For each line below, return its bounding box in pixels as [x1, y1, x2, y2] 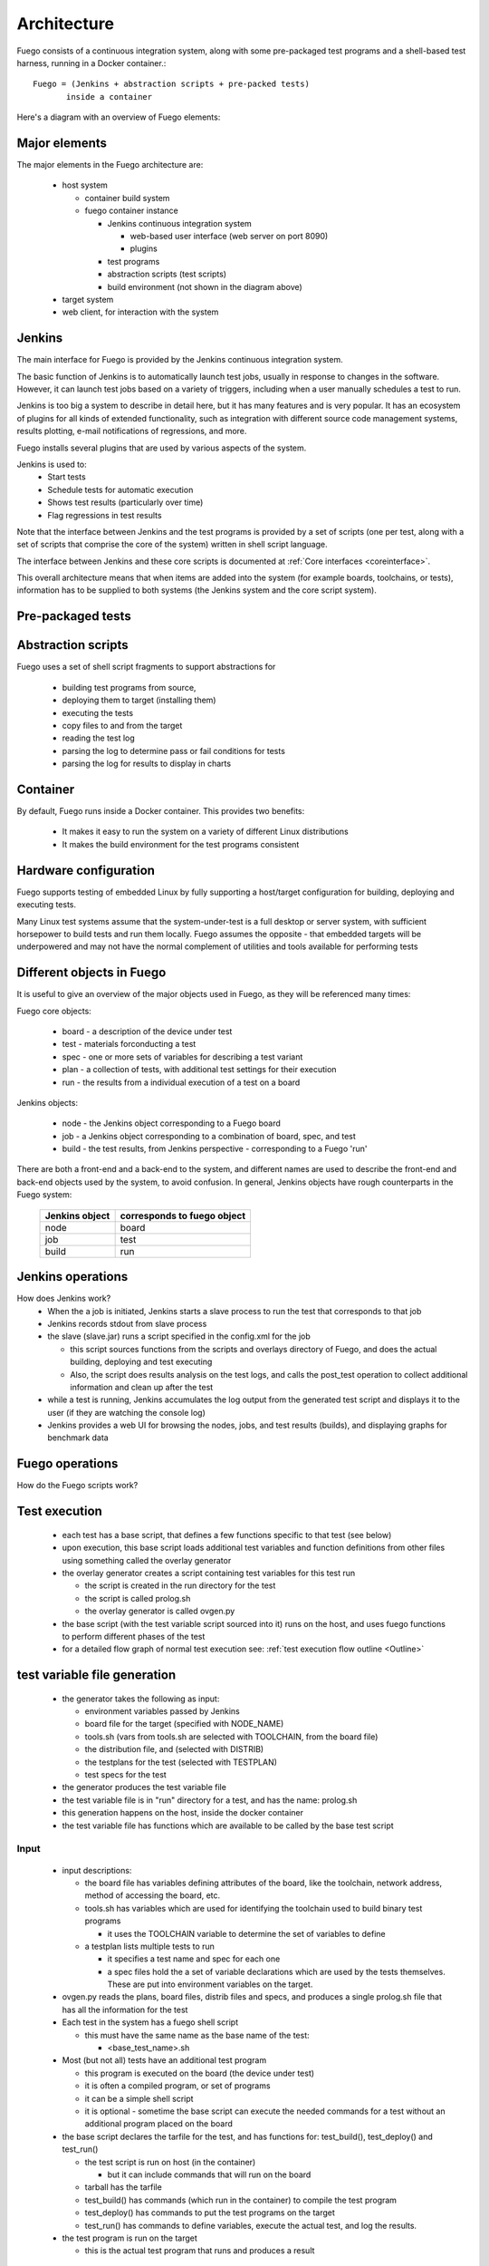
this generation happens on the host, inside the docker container [62, 1807, 303, 1818]
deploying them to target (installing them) [62, 694, 216, 706]
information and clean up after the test [70, 1381, 214, 1392]
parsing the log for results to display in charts [62, 758, 231, 770]
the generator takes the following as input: [62, 1693, 220, 1704]
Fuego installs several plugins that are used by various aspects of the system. [16, 442, 307, 453]
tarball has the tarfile [84, 2182, 162, 2193]
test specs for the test [84, 1769, 167, 1780]
